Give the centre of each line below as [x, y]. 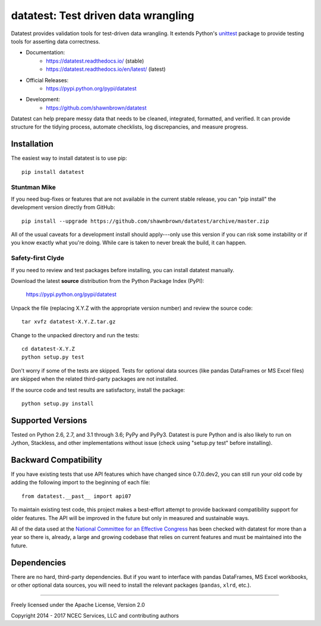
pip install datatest [53, 172]
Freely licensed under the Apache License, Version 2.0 [78, 605]
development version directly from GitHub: [63, 207]
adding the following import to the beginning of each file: [81, 482]
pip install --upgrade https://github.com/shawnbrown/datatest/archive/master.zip [145, 221]
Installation [32, 144]
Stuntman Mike [34, 187]
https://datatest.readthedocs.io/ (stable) [95, 61]
